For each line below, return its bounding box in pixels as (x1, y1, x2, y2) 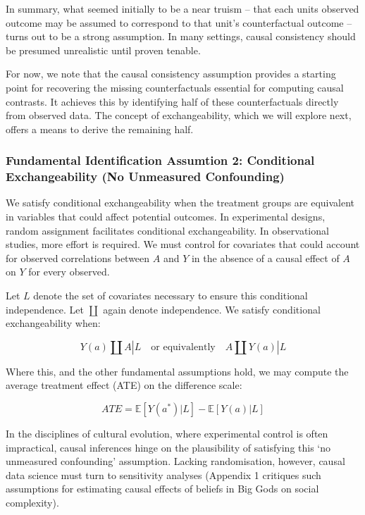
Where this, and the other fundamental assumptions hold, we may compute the (6, 364, 349, 378)
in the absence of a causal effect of (191, 250, 340, 265)
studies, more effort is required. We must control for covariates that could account (6, 237, 360, 252)
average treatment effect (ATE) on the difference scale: (6, 378, 242, 392)
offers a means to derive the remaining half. (6, 121, 194, 136)
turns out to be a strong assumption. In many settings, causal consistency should (6, 29, 356, 44)
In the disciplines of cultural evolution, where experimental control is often (6, 426, 328, 441)
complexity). (6, 495, 59, 509)
